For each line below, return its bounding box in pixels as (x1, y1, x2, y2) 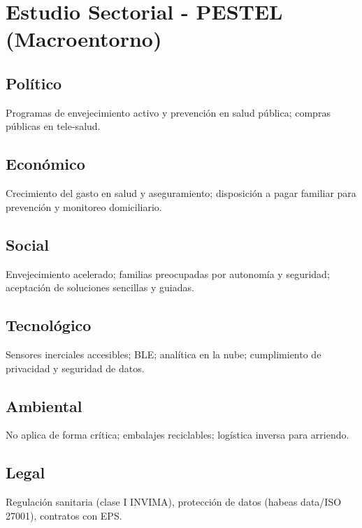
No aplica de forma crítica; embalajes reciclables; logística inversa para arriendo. (6, 427, 349, 442)
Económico (6, 153, 85, 175)
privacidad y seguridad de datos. (6, 360, 145, 375)
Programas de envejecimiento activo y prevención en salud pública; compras (6, 105, 331, 119)
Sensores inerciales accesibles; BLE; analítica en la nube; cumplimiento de (6, 346, 321, 361)
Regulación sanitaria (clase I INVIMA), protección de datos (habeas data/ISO (6, 494, 342, 509)
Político (6, 72, 62, 94)
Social (6, 233, 50, 255)
